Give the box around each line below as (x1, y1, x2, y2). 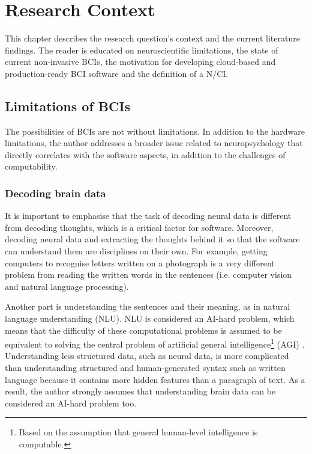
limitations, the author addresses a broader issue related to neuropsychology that (5, 137, 303, 149)
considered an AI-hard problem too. (5, 396, 137, 409)
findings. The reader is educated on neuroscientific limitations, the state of (5, 43, 278, 56)
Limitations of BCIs (5, 96, 131, 115)
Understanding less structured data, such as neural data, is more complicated (5, 349, 289, 362)
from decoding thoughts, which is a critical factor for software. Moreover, (5, 221, 274, 233)
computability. (5, 160, 58, 173)
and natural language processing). (5, 280, 129, 292)
